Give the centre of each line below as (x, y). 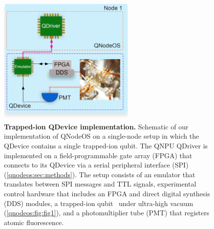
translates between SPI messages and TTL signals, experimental (100, 184)
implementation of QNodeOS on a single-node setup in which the (102, 136)
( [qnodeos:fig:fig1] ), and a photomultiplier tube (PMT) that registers (107, 213)
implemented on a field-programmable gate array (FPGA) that (98, 155)
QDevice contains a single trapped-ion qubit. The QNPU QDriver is (106, 146)
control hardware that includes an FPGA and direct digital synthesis (107, 193)
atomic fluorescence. (34, 222)
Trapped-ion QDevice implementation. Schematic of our (96, 126)
